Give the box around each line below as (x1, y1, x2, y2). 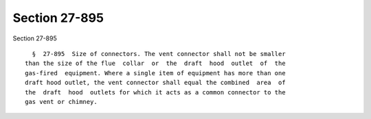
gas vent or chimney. (25, 98, 98, 105)
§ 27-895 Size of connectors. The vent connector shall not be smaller (32, 50, 286, 57)
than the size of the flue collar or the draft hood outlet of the (25, 59, 286, 68)
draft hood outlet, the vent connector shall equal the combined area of (25, 79, 286, 87)
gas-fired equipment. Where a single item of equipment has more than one (25, 69, 286, 77)
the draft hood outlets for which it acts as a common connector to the (25, 88, 286, 96)
